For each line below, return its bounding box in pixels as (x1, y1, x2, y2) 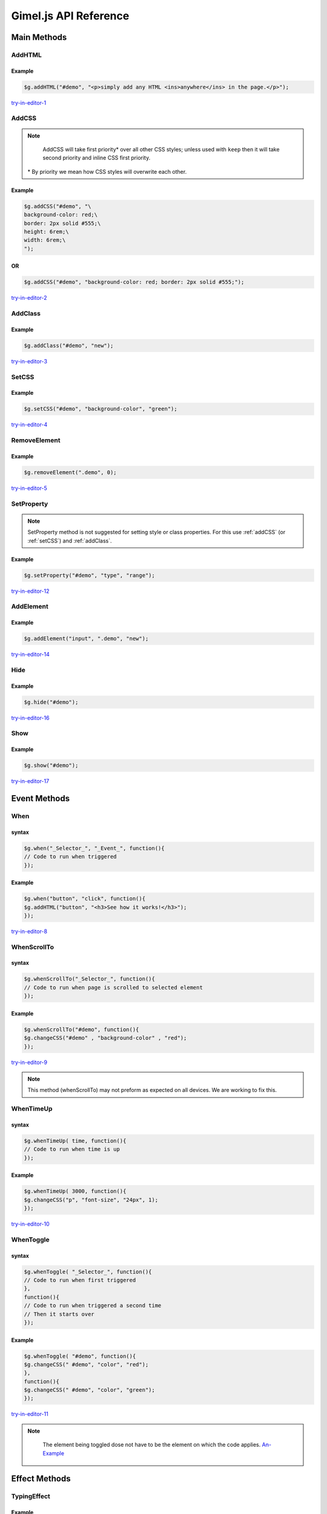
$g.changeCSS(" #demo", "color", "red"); (24, 1361, 149, 1368)
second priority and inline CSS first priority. (42, 154, 151, 162)
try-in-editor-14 (11, 651, 50, 658)
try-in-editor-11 (11, 1410, 48, 1418)
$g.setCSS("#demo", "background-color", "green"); (24, 406, 178, 412)
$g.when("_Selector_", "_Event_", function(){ (24, 845, 165, 851)
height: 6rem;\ (24, 228, 69, 235)
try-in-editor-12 (11, 587, 50, 595)
